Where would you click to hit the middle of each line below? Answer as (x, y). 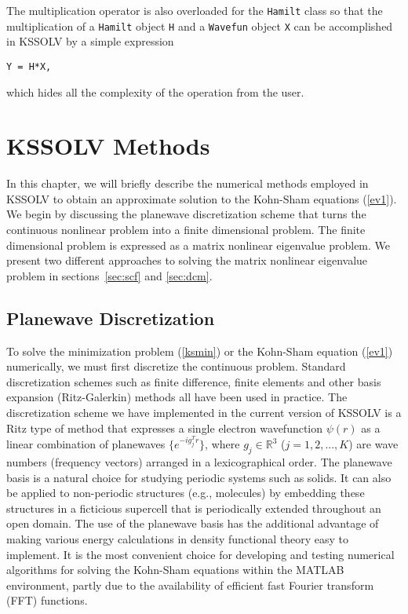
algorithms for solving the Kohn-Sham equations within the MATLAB (175, 570)
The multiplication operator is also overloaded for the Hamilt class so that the (195, 10)
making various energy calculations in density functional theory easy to (178, 539)
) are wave (373, 444)
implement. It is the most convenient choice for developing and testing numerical (200, 554)
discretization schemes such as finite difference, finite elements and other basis (194, 381)
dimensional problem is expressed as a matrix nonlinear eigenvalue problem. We (199, 245)
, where (222, 444)
